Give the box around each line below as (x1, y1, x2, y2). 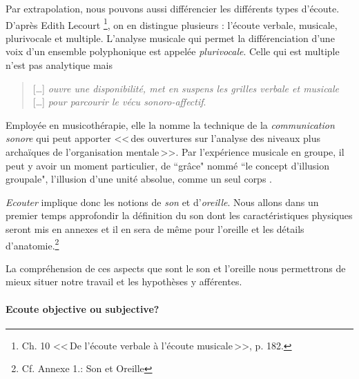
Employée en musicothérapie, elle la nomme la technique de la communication (6, 117, 335, 132)
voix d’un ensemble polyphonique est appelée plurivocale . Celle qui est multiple (6, 44, 340, 59)
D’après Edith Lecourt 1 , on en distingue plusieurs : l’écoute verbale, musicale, (6, 15, 338, 32)
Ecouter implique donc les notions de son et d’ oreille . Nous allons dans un (6, 194, 319, 209)
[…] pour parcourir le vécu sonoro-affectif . (32, 94, 206, 109)
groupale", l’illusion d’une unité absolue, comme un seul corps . (6, 172, 272, 186)
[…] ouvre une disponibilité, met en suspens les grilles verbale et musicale (32, 81, 340, 95)
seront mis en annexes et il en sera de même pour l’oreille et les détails (6, 221, 304, 236)
